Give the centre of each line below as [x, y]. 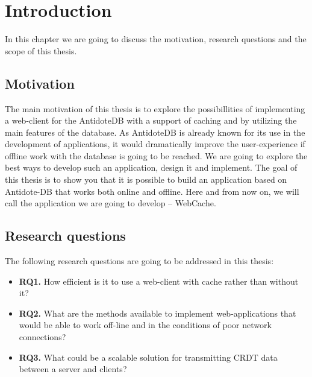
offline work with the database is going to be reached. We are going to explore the [156, 155]
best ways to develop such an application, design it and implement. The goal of [151, 167]
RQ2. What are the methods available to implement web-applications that [158, 313]
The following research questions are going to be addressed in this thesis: [139, 261]
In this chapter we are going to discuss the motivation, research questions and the [156, 39]
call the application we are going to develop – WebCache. [111, 203]
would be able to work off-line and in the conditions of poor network [145, 325]
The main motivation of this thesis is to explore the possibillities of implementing [155, 108]
